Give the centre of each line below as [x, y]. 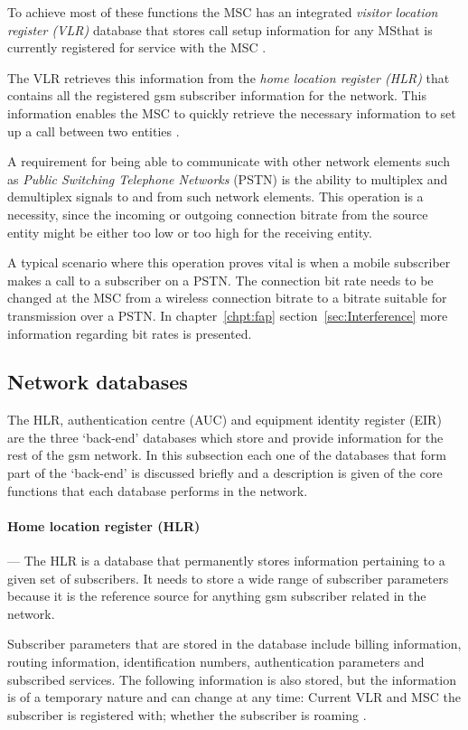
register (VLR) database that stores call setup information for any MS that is [220, 29]
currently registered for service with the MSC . [137, 47]
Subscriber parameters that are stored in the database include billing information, [234, 644]
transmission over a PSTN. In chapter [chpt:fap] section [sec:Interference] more [228, 315]
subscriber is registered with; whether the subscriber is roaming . [187, 714]
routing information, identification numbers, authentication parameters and [216, 662]
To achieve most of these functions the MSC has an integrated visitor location [223, 12]
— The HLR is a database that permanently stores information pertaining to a [226, 561]
